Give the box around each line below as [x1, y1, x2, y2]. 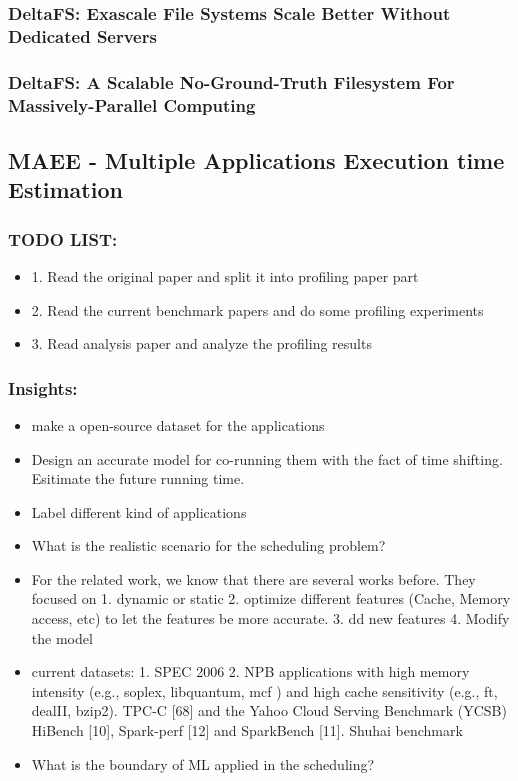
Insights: [8, 375, 78, 400]
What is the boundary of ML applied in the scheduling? [31, 753, 375, 774]
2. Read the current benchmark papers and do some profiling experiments [31, 299, 484, 320]
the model [31, 627, 93, 648]
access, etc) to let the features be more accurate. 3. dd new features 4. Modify [31, 608, 510, 629]
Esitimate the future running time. [31, 468, 245, 489]
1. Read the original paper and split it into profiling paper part [31, 265, 419, 286]
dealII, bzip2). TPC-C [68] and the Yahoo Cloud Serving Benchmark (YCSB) [31, 700, 507, 721]
